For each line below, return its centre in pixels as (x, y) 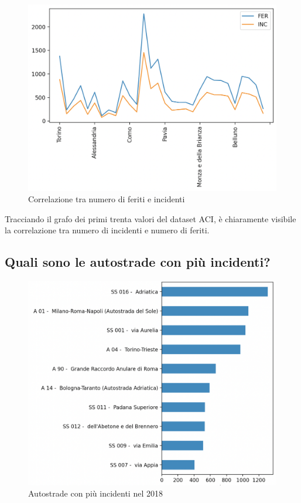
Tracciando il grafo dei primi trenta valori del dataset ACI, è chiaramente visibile (150, 218)
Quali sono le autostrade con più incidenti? (138, 262)
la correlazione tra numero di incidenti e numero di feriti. (107, 230)
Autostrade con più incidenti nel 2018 (95, 493)
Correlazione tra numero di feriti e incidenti (107, 199)
